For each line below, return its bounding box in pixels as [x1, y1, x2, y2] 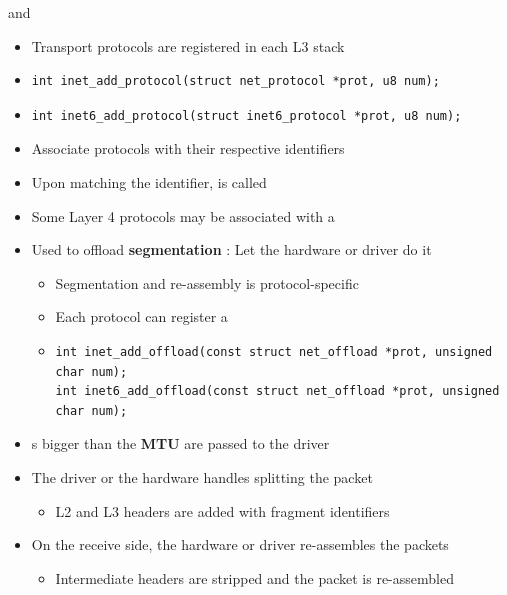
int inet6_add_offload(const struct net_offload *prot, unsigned [55, 384, 500, 399]
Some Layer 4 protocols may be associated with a [31, 205, 335, 226]
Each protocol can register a [55, 306, 228, 327]
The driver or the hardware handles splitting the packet [31, 466, 373, 487]
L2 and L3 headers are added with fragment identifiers [55, 500, 390, 521]
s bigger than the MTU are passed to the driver [31, 433, 330, 454]
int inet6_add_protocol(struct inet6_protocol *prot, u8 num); [31, 108, 462, 123]
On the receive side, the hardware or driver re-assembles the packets [31, 534, 449, 555]
